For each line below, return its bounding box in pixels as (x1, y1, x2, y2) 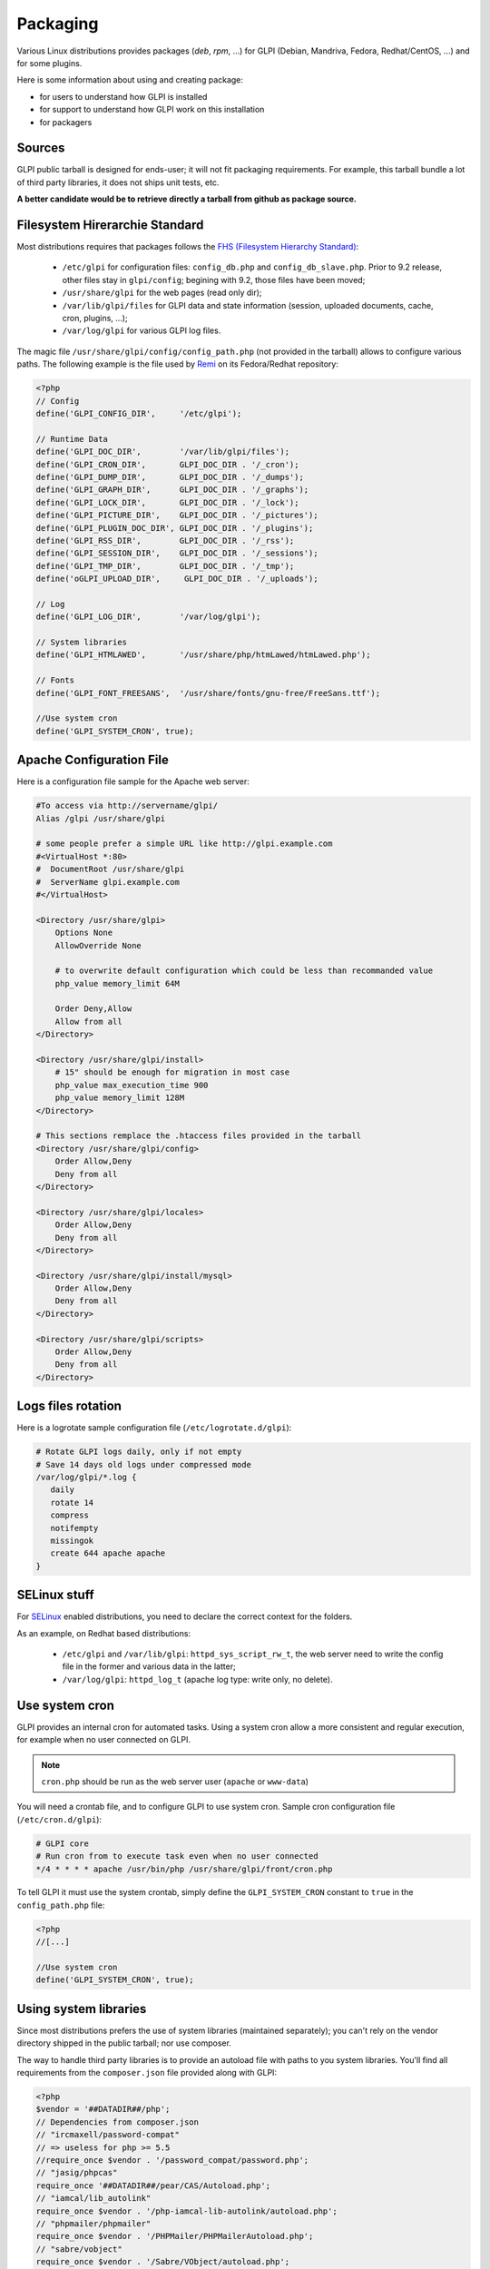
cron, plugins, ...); (62, 313, 128, 324)
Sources (16, 141, 65, 156)
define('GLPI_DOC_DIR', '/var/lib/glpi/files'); (35, 447, 290, 457)
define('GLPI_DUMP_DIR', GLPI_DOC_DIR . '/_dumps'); (35, 472, 304, 482)
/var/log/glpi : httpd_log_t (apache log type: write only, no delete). (62, 1674, 333, 1685)
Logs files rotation (16, 1399, 122, 1414)
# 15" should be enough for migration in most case (54, 1067, 290, 1077)
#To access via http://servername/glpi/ (35, 801, 218, 811)
